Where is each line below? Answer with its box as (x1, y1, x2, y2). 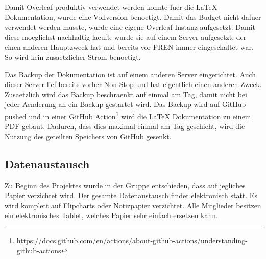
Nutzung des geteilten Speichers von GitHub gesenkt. (5, 131, 172, 141)
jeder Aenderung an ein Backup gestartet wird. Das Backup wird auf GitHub (5, 99, 246, 110)
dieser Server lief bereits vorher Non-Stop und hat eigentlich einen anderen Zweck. (5, 79, 262, 90)
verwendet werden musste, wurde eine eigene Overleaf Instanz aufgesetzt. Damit (5, 21, 255, 32)
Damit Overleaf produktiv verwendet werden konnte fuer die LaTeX (5, 2, 217, 12)
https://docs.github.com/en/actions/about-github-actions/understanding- (16, 234, 248, 245)
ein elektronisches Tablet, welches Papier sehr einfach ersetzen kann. (5, 210, 218, 221)
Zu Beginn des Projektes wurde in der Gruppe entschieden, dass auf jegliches (5, 180, 246, 190)
